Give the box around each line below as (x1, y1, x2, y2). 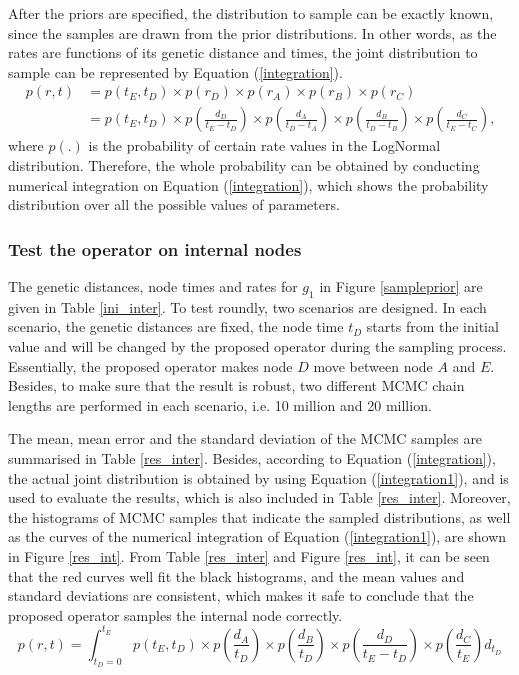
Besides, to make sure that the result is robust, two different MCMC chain (8, 375, 465, 396)
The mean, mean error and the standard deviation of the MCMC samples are (8, 428, 483, 449)
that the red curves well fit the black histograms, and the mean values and (8, 565, 465, 586)
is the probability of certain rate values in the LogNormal (88, 135, 441, 156)
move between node (313, 355, 433, 376)
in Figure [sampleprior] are (319, 276, 483, 297)
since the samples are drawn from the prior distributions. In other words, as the (8, 22, 497, 43)
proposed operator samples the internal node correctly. (8, 604, 343, 625)
